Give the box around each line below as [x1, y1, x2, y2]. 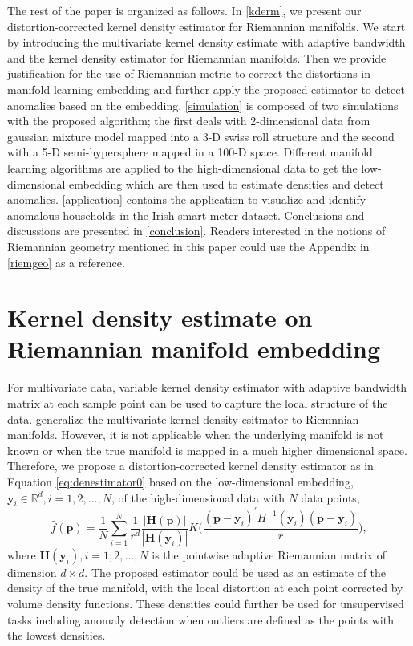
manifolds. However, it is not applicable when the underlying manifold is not [7, 426, 384, 443]
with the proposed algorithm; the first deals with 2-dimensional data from [7, 112, 370, 129]
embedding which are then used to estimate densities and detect [69, 175, 384, 192]
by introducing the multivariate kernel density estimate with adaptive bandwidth [7, 34, 406, 51]
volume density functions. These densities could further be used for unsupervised [7, 595, 404, 611]
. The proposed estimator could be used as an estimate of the [84, 563, 387, 580]
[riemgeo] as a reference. [7, 254, 125, 270]
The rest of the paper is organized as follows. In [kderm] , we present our [7, 2, 362, 18]
